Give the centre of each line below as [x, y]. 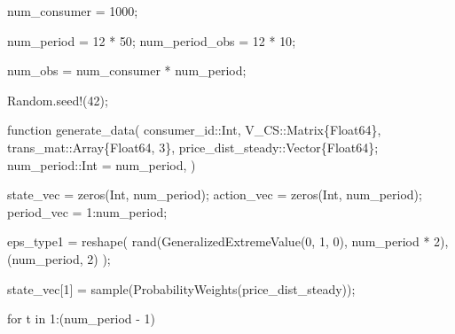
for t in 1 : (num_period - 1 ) [82, 318]
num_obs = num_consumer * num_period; [127, 70]
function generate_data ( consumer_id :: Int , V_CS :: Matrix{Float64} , [194, 130]
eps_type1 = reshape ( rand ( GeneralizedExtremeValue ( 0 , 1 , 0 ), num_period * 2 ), [228, 241]
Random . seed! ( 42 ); [58, 100]
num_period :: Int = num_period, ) [102, 164]
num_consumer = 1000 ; [73, 11]
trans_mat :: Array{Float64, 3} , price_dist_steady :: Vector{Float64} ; [193, 147]
